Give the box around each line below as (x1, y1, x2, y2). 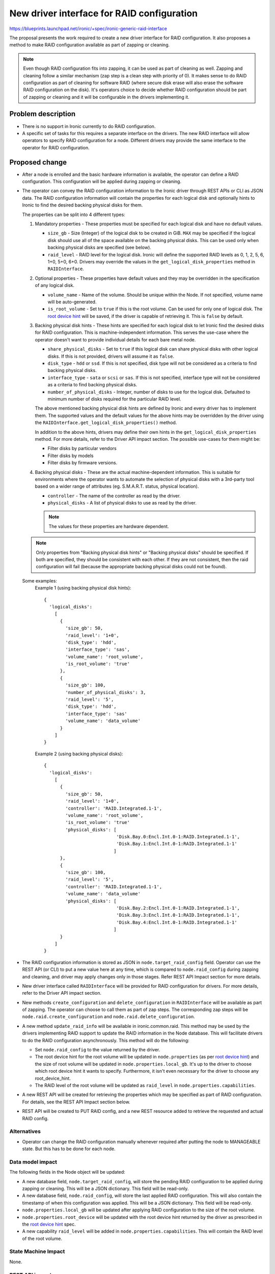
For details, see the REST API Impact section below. (22, 1099, 130, 1105)
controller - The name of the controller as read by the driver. (47, 492, 181, 499)
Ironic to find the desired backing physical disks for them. (22, 202, 143, 208)
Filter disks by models (47, 453, 94, 459)
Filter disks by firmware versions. (47, 460, 118, 466)
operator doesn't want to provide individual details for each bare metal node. (35, 336, 196, 342)
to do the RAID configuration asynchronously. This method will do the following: (22, 1037, 189, 1043)
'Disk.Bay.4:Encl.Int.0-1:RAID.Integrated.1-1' (116, 919, 237, 925)
